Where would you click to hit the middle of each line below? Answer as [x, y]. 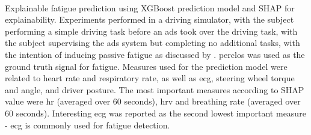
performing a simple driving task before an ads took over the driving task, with [151, 31]
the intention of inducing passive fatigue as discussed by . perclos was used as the [155, 54]
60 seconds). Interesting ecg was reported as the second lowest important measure [155, 113]
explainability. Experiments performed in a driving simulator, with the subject [149, 19]
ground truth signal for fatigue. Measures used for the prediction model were [146, 66]
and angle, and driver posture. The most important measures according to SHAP [155, 89]
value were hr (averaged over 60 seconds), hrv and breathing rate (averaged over [153, 101]
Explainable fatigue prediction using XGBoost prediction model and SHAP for [150, 7]
